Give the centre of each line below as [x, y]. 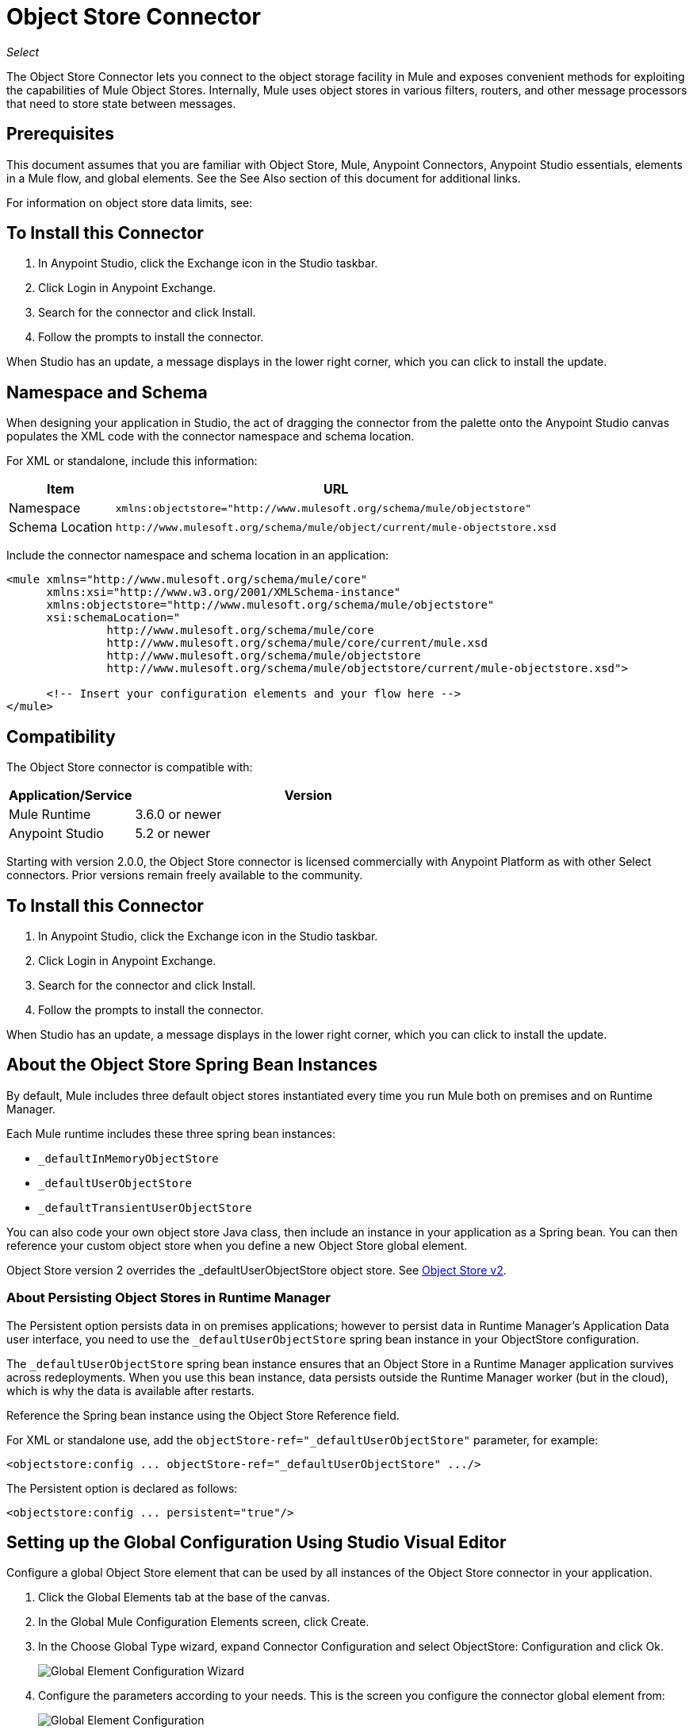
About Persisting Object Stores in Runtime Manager [169, 1298]
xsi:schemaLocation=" [113, 618]
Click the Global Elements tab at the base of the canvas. [184, 1597]
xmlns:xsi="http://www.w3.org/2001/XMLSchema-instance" [224, 592]
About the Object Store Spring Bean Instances [192, 1065]
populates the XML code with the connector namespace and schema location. [211, 436]
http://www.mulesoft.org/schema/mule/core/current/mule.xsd [297, 643]
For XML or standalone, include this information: [132, 461]
